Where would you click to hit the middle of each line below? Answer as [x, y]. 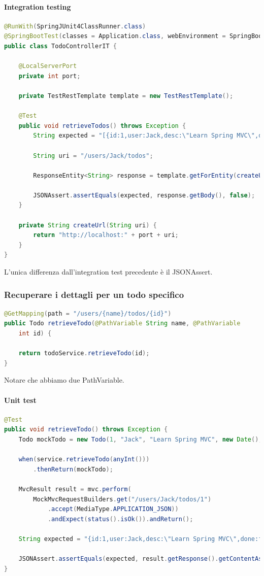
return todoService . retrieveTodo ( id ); [84, 353]
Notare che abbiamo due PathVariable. [64, 380]
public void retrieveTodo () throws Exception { [86, 430]
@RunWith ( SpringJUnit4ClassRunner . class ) [75, 26]
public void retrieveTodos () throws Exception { [102, 126]
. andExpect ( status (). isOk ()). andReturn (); [120, 519]
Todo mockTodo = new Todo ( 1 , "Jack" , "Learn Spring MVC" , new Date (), [140, 439]
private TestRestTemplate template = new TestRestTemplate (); [126, 96]
